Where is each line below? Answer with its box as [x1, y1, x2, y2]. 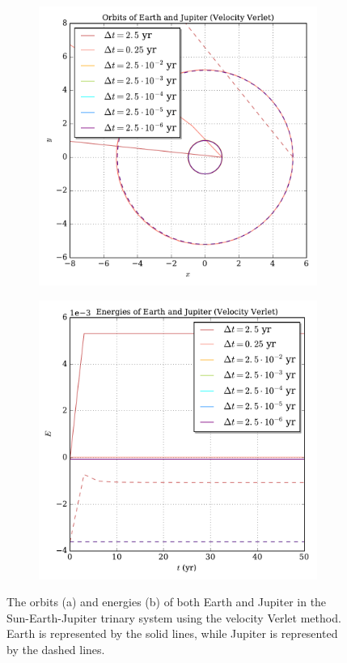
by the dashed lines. [6, 640, 105, 657]
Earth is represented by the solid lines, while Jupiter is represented [6, 625, 338, 642]
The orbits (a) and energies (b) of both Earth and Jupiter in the [6, 593, 327, 610]
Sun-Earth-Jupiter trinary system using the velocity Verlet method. [6, 609, 341, 626]
